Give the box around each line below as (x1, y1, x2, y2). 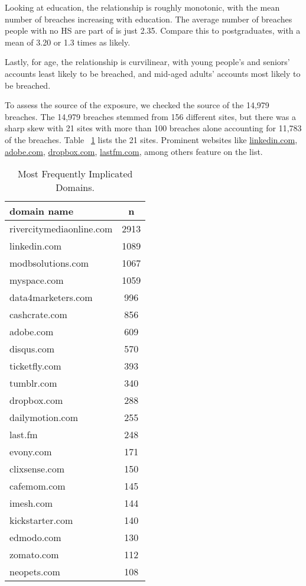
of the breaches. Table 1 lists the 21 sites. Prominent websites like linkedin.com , (5, 133, 298, 145)
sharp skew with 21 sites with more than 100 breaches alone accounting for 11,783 (5, 122, 302, 134)
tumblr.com (9, 376, 57, 390)
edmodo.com (9, 530, 61, 545)
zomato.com (9, 548, 59, 562)
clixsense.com (9, 462, 65, 476)
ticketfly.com (9, 359, 61, 373)
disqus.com (9, 342, 55, 356)
